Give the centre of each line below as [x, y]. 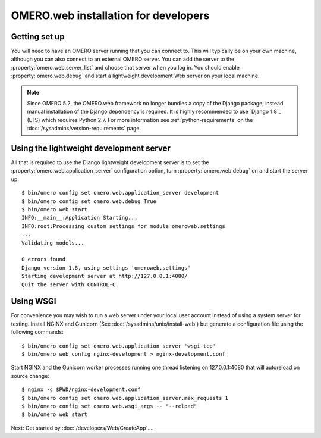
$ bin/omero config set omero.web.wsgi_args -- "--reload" [109, 406]
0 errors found [44, 259]
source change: [30, 376]
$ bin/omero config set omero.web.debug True [89, 201]
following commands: [37, 332]
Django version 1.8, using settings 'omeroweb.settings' [106, 268]
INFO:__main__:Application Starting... [80, 218]
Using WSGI [34, 301]
